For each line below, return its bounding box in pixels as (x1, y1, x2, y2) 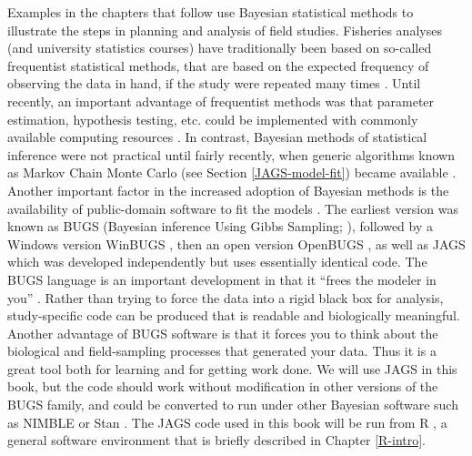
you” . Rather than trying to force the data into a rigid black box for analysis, (7, 288, 444, 307)
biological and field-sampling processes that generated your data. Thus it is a (7, 341, 437, 360)
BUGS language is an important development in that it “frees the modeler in (7, 269, 437, 289)
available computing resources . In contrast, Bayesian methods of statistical (7, 127, 427, 147)
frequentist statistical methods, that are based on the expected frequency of (7, 56, 429, 75)
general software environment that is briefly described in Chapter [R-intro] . (7, 431, 427, 450)
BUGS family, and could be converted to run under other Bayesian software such (7, 395, 458, 414)
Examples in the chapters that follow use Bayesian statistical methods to (7, 3, 414, 21)
